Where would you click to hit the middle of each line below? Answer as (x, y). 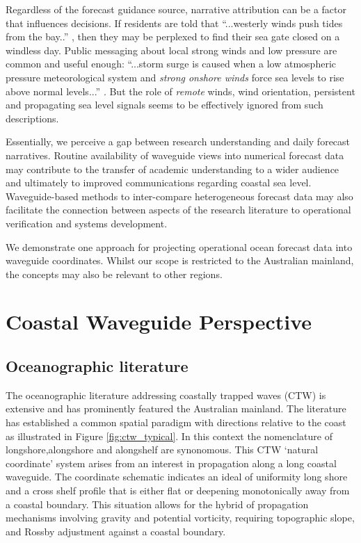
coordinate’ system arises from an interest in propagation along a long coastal (171, 463)
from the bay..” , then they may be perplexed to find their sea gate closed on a (173, 37)
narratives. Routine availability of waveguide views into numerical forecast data (175, 155)
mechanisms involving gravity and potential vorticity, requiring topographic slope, (180, 518)
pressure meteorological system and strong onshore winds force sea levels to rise (175, 77)
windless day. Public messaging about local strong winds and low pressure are (171, 50)
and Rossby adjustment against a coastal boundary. (116, 531)
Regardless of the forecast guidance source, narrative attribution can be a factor (176, 9)
